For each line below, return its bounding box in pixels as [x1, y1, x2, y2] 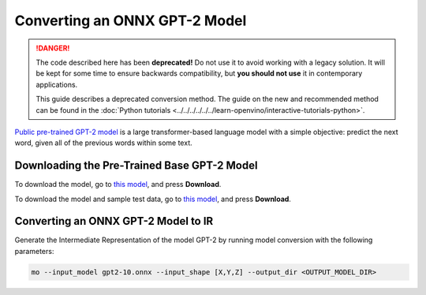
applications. [35, 80, 78, 89]
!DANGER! [35, 43, 70, 53]
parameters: [14, 246, 54, 256]
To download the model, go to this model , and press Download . [14, 180, 222, 189]
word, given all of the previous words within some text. [14, 138, 192, 147]
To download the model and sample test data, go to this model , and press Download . [14, 194, 292, 204]
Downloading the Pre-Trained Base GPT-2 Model [14, 159, 258, 173]
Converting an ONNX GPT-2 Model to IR [14, 215, 214, 228]
